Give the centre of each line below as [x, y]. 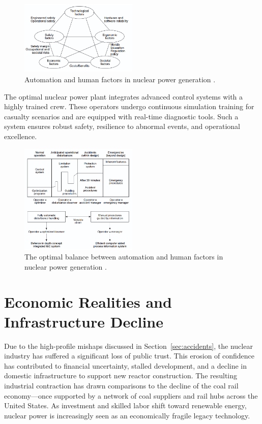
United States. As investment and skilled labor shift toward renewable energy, [125, 405]
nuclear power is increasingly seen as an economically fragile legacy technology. [127, 415]
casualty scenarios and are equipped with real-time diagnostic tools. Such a [121, 116]
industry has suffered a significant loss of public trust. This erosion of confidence [129, 356]
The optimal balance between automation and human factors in [124, 257]
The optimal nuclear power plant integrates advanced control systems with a [124, 96]
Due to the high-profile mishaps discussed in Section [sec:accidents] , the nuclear [128, 346]
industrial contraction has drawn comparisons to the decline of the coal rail [121, 386]
